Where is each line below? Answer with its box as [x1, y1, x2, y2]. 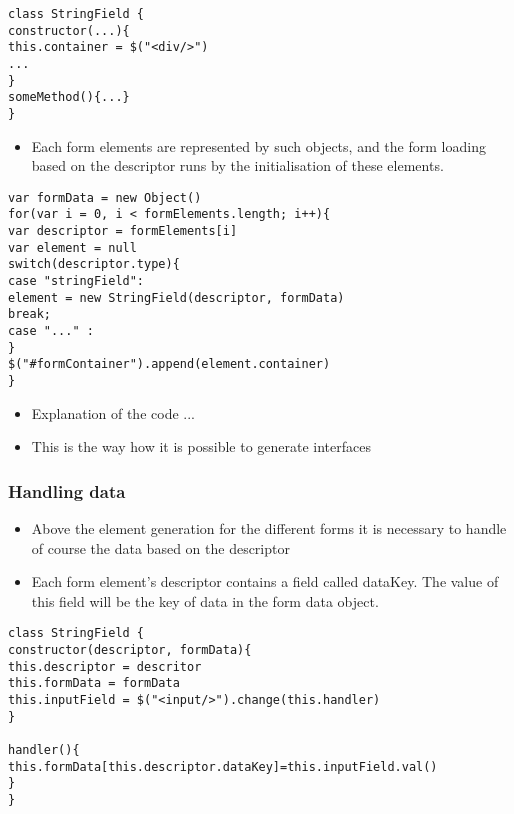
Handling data [8, 478, 126, 503]
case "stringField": [8, 274, 145, 289]
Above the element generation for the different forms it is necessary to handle [31, 518, 507, 539]
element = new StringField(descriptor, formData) [8, 290, 345, 305]
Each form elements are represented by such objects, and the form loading [31, 135, 486, 156]
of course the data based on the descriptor [31, 537, 290, 558]
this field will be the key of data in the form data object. [31, 590, 379, 611]
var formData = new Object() [8, 190, 202, 205]
